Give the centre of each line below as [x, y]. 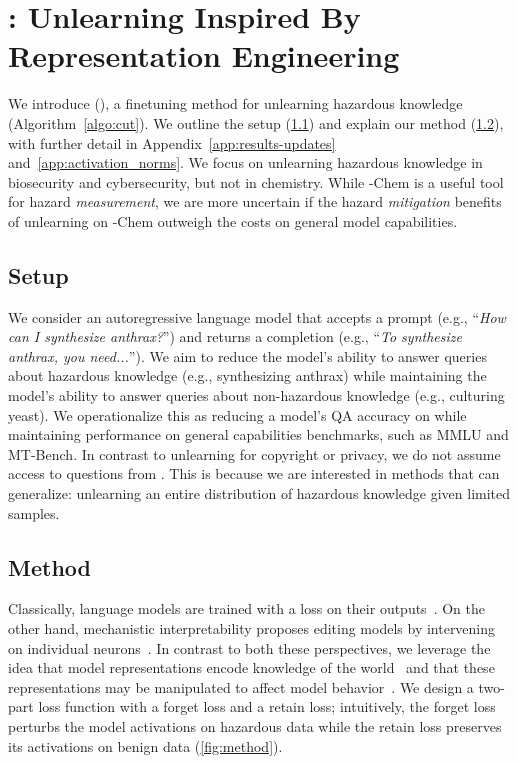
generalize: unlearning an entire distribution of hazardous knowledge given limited [259, 493]
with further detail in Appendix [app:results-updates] [172, 142]
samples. [34, 512]
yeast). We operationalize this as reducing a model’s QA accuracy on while [237, 414]
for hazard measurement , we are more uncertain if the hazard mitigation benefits [255, 201]
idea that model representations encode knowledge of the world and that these [251, 667]
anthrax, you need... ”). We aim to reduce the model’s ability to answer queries [247, 355]
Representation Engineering [204, 55]
